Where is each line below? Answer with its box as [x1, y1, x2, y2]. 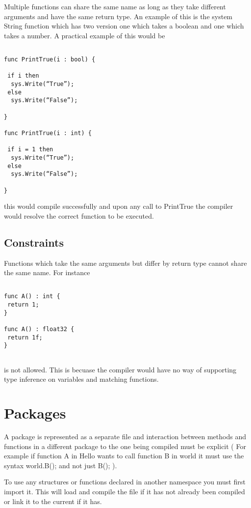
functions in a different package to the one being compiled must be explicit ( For [4, 441, 246, 451]
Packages [4, 403, 66, 423]
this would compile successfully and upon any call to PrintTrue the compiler [4, 201, 233, 211]
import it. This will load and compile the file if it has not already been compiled [4, 486, 245, 496]
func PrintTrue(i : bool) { [4, 56, 96, 63]
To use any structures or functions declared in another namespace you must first [4, 477, 246, 487]
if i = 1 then [7, 146, 53, 153]
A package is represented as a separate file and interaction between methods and [4, 431, 246, 441]
